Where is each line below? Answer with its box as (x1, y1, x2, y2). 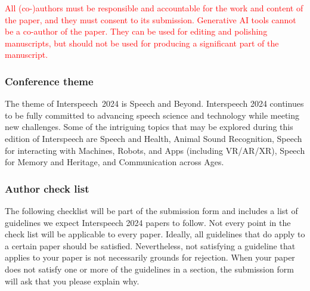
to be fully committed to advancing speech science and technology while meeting (5, 109, 300, 121)
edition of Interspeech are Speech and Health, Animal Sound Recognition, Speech (5, 132, 302, 144)
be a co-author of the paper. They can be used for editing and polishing (5, 25, 268, 38)
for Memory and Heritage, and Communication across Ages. (5, 156, 224, 168)
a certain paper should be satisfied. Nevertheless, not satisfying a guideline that (5, 239, 296, 252)
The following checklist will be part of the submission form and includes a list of (5, 204, 298, 216)
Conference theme (5, 73, 94, 88)
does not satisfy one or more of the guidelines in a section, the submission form (5, 262, 294, 275)
